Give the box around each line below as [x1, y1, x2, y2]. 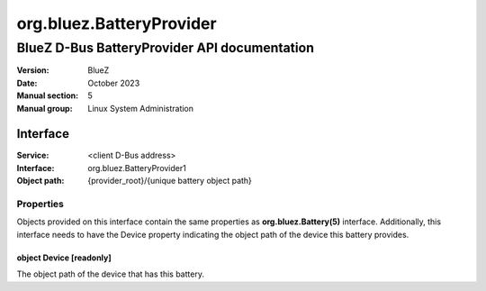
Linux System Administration [87, 103, 193, 114]
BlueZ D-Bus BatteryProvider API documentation [16, 40, 315, 56]
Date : [16, 77, 38, 88]
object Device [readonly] [16, 252, 112, 263]
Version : [16, 65, 49, 76]
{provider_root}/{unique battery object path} [87, 176, 252, 186]
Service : [16, 150, 49, 161]
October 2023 [87, 77, 140, 88]
